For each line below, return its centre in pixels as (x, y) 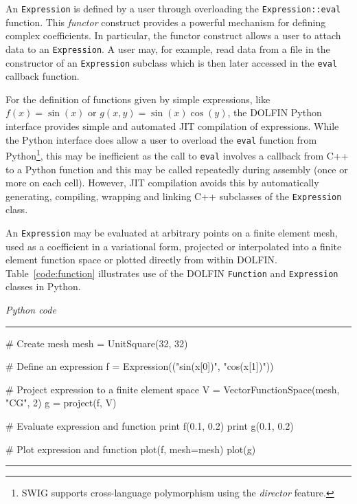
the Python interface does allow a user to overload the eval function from (161, 139)
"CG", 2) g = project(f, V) (61, 403)
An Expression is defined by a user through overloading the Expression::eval (173, 8)
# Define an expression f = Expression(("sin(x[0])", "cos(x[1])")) (140, 366)
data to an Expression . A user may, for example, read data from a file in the (168, 48)
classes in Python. (43, 286)
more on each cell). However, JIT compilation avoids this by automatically (162, 183)
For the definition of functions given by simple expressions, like (138, 99)
